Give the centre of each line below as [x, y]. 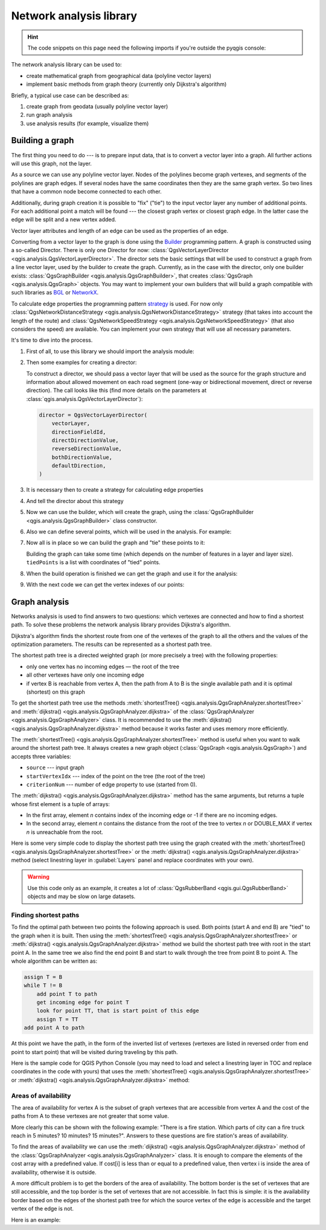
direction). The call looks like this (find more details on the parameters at [116, 391]
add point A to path [54, 1028]
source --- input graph [55, 767]
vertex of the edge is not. [43, 1209]
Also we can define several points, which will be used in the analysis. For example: [129, 532]
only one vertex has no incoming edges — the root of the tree [103, 666]
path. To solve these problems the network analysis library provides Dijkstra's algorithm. [121, 625]
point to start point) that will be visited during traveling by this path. [94, 1052]
